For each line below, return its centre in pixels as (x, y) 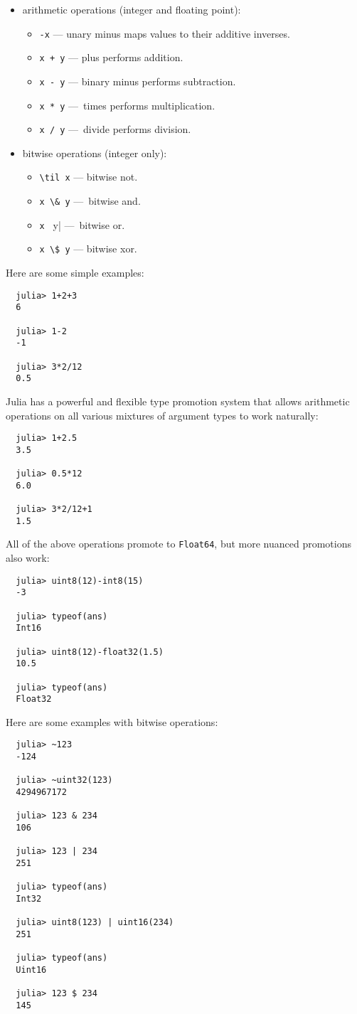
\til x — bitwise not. (89, 177)
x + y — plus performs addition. (111, 57)
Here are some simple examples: (75, 273)
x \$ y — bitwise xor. (88, 249)
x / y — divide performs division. (115, 129)
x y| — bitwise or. (82, 224)
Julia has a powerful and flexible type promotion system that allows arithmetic (178, 401)
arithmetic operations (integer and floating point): (132, 9)
